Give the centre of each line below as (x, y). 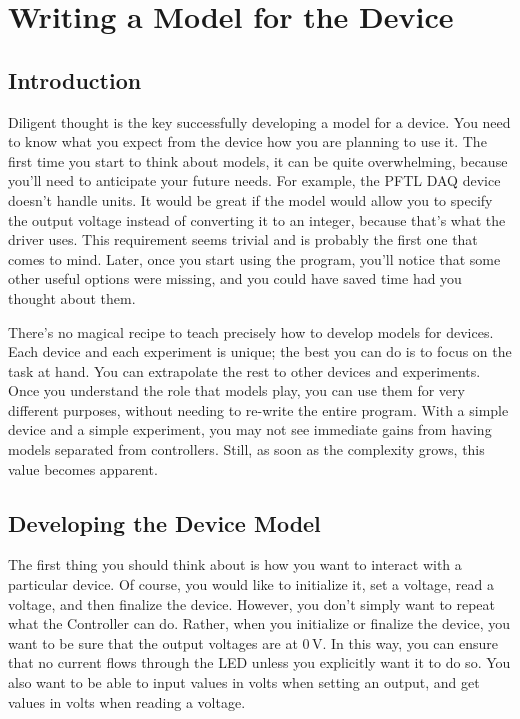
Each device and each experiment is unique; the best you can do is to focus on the (260, 351)
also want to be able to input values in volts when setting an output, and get (244, 682)
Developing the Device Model (164, 522)
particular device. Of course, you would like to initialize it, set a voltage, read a (251, 584)
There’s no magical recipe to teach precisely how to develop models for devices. (251, 331)
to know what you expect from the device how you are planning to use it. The (247, 141)
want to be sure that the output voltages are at (153, 642)
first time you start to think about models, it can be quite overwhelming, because (258, 160)
